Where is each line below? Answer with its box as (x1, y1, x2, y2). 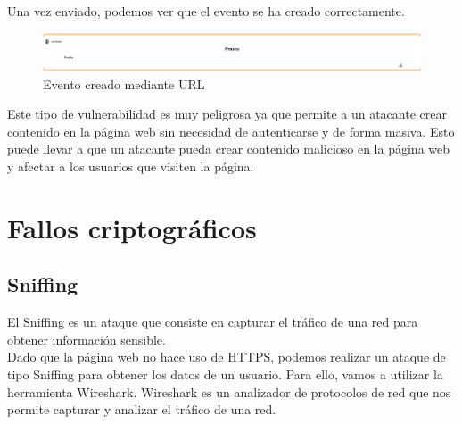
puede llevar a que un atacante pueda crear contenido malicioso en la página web (7, 139, 450, 158)
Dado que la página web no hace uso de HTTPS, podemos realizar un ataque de (7, 347, 446, 366)
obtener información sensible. (7, 329, 166, 348)
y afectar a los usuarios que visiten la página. (7, 157, 254, 176)
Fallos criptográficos (7, 209, 257, 245)
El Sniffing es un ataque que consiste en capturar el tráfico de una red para (7, 312, 418, 331)
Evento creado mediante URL (43, 74, 205, 93)
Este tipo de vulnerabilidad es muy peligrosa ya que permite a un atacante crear (7, 104, 447, 123)
